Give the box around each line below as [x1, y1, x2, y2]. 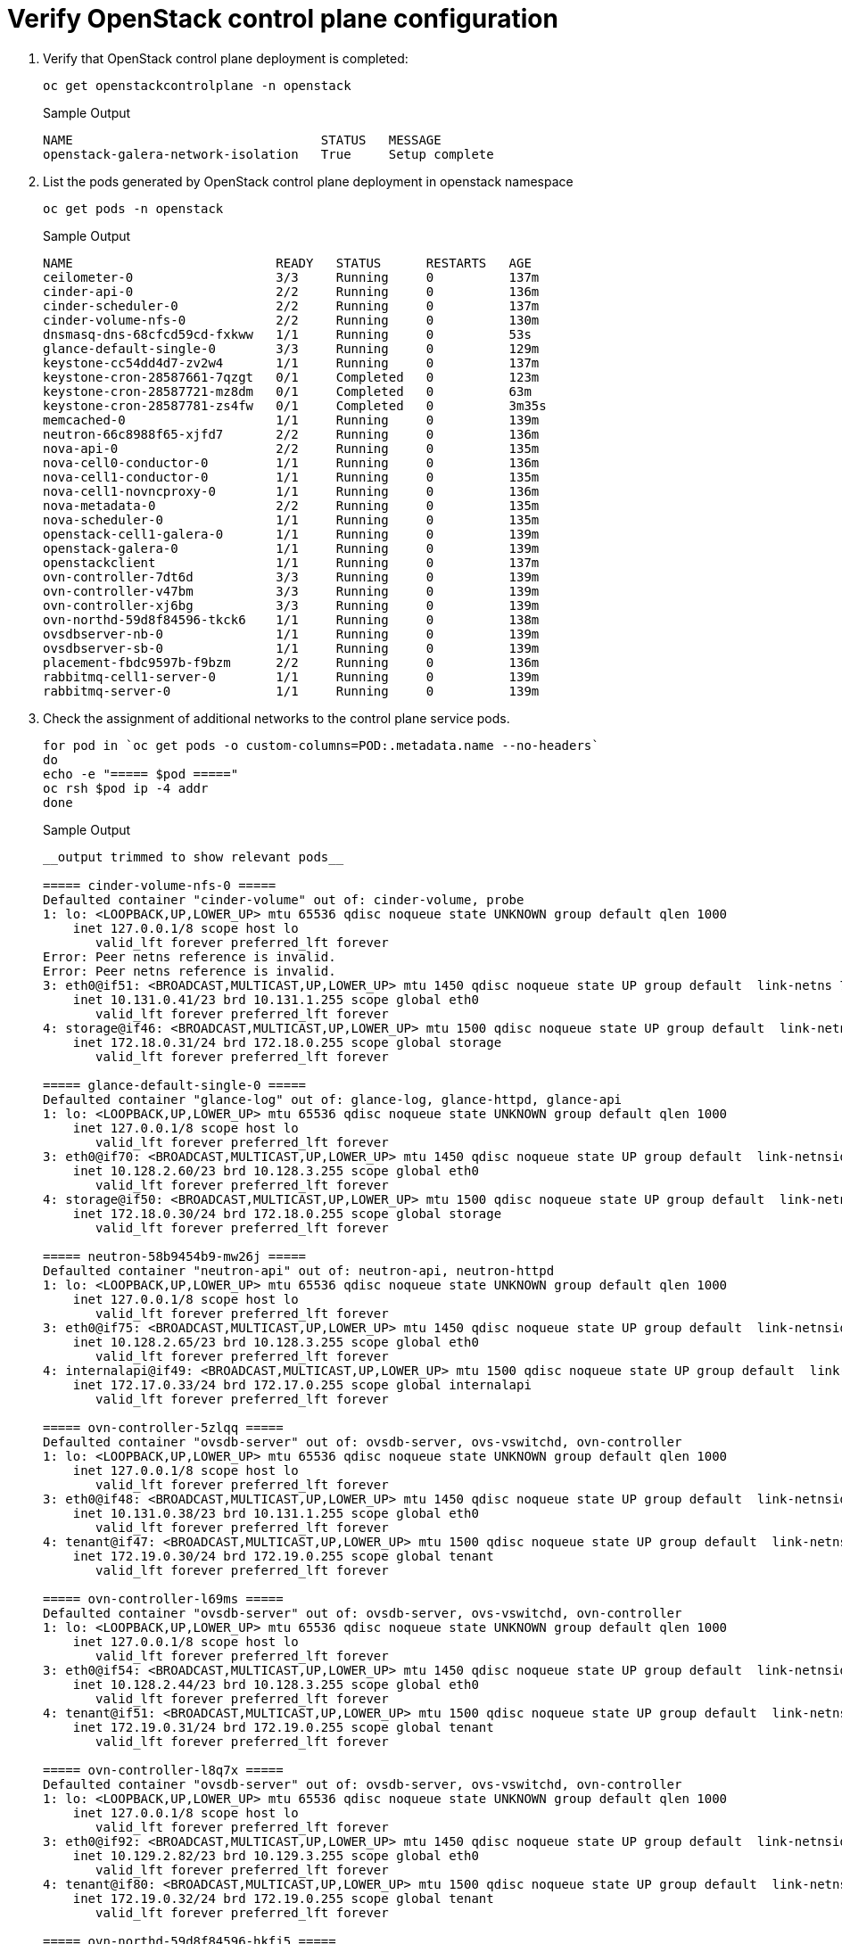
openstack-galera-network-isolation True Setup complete [43, 146, 494, 161]
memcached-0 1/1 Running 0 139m [43, 412, 540, 427]
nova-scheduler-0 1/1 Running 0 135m [43, 512, 540, 527]
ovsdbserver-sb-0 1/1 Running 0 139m [43, 640, 540, 655]
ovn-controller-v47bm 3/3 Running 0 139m [43, 583, 540, 598]
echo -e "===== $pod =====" [43, 766, 239, 781]
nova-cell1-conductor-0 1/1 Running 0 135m [43, 469, 540, 484]
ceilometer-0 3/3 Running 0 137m [43, 269, 540, 284]
